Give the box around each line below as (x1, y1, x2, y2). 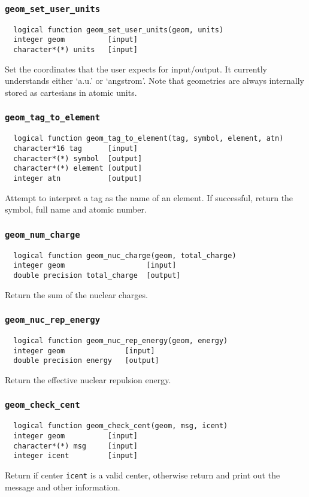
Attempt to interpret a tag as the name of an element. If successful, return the (5, 191, 293, 204)
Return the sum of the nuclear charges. (5, 288, 148, 301)
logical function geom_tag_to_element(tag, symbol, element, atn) (13, 134, 284, 143)
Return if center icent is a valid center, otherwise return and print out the (5, 468, 280, 481)
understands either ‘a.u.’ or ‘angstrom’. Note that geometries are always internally (5, 74, 304, 87)
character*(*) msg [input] (13, 441, 138, 450)
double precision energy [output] (13, 356, 159, 365)
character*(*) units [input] (13, 46, 138, 54)
